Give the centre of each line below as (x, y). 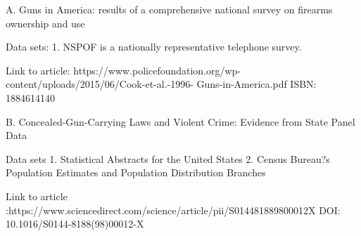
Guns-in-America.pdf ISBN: (256, 84)
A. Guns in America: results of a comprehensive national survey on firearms (169, 9)
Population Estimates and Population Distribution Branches (136, 172)
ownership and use (45, 23)
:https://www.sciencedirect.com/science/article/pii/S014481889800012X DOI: (173, 210)
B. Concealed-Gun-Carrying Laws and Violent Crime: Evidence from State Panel (180, 121)
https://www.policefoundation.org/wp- (157, 70)
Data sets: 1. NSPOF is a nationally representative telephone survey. (154, 47)
